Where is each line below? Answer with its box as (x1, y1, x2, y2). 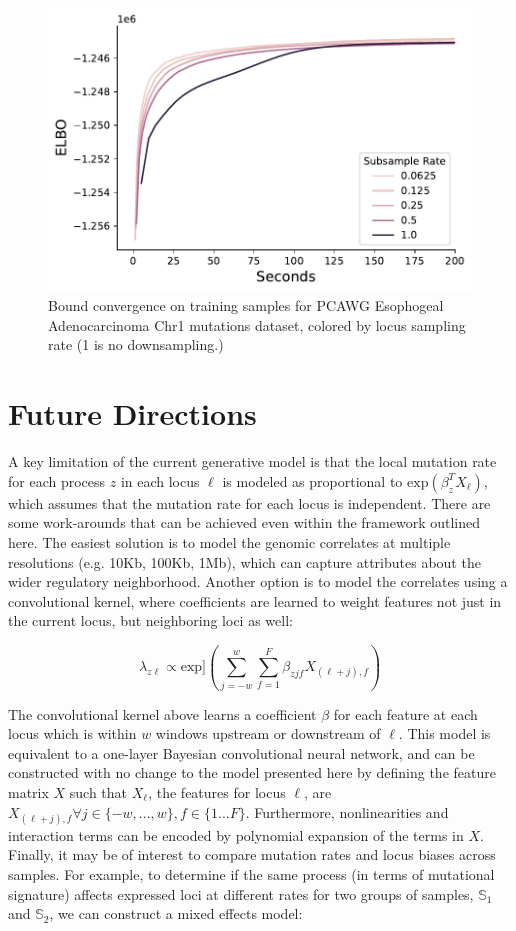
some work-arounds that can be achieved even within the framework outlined (8, 512, 481, 533)
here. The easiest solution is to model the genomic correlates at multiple (8, 531, 451, 552)
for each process (8, 470, 106, 491)
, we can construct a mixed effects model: (49, 903, 303, 924)
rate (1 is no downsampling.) (48, 334, 224, 355)
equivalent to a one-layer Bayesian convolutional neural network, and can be (8, 742, 475, 763)
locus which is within (8, 723, 137, 744)
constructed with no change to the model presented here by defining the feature (8, 762, 496, 783)
